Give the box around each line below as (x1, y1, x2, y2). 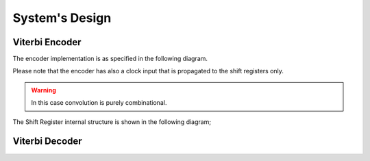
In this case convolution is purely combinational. (31, 99, 167, 107)
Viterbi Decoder (12, 136, 82, 147)
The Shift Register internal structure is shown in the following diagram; (12, 117, 212, 126)
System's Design (12, 10, 112, 25)
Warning (31, 86, 56, 94)
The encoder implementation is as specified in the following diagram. (12, 55, 208, 63)
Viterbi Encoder (12, 36, 82, 48)
